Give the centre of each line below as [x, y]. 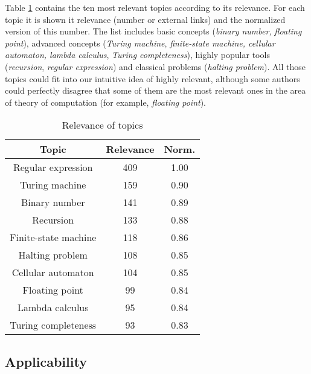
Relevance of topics [102, 125]
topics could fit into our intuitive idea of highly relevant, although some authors [152, 78]
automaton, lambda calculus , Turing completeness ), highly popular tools [137, 55]
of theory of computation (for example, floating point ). [105, 102]
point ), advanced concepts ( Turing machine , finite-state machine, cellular [140, 43]
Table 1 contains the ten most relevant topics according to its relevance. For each [155, 7]
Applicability [46, 361]
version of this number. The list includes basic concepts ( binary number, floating [153, 31]
